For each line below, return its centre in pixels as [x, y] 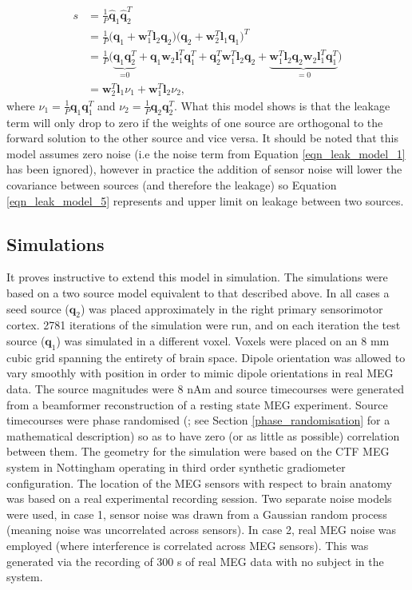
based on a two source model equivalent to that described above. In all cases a [198, 293]
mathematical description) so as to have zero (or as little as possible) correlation [203, 435]
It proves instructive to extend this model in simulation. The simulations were [197, 277]
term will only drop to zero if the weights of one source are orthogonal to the [195, 122]
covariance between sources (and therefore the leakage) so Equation [172, 185]
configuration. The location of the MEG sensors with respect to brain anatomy [199, 482]
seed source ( [38, 308]
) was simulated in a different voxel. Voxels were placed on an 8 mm [223, 341]
